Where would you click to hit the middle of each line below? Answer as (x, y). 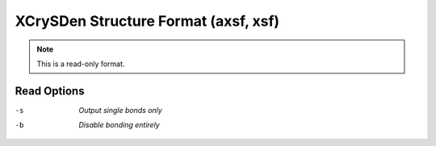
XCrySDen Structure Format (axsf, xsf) (147, 21)
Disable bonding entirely (119, 125)
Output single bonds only (121, 110)
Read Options (50, 91)
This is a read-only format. (81, 64)
